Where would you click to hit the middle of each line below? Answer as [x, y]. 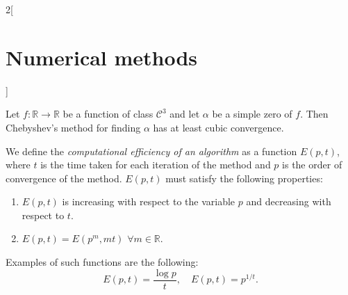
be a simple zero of [252, 114]
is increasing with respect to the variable [149, 201]
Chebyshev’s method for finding [73, 127]
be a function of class [108, 114]
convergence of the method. [64, 178]
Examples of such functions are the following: [102, 262]
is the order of [312, 165]
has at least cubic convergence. [218, 127]
